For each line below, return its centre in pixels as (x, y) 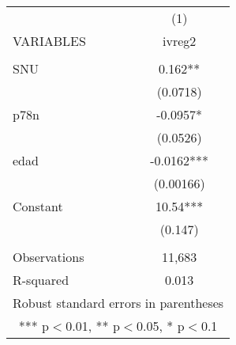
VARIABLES (49, 41)
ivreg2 (180, 41)
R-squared (41, 280)
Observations (49, 257)
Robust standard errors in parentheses (118, 303)
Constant (38, 206)
